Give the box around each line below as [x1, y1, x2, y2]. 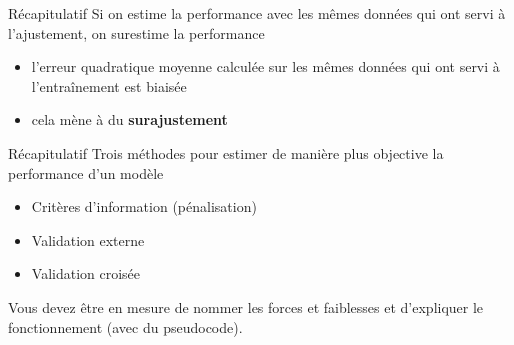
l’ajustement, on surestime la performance [8, 22, 265, 43]
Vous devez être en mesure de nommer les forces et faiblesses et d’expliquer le [8, 296, 484, 317]
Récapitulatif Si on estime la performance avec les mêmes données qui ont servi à [8, 3, 506, 23]
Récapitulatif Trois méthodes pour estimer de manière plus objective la [8, 142, 444, 163]
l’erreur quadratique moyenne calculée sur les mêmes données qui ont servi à [31, 56, 500, 77]
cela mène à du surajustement [31, 109, 228, 130]
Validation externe [31, 229, 145, 250]
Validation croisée [31, 263, 141, 284]
